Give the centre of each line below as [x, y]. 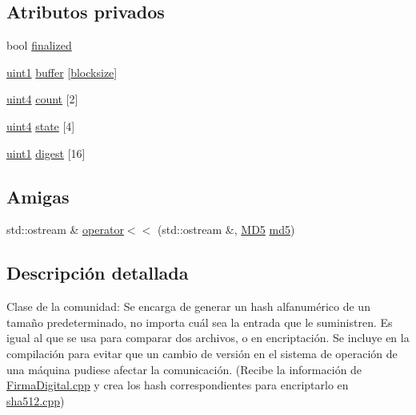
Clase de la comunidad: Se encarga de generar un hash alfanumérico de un [188, 306]
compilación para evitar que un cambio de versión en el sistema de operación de [202, 353]
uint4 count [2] [42, 99]
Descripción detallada [98, 273]
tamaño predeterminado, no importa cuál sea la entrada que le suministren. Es [200, 322]
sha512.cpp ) [36, 400]
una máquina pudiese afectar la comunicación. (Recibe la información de [184, 369]
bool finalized [39, 45]
